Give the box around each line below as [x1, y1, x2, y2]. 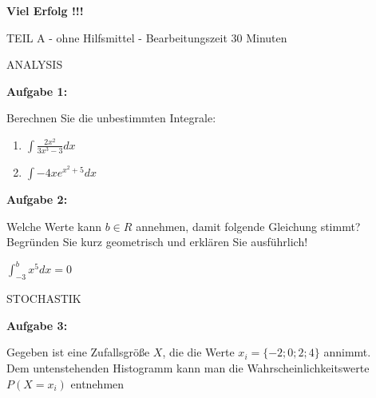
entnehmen [70, 375, 125, 392]
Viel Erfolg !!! [6, 2, 84, 18]
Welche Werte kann [6, 217, 102, 234]
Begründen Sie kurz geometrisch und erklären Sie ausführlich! [6, 233, 308, 250]
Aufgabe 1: [6, 82, 68, 99]
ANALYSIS [6, 56, 63, 73]
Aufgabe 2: [6, 191, 68, 208]
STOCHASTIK [6, 290, 81, 307]
